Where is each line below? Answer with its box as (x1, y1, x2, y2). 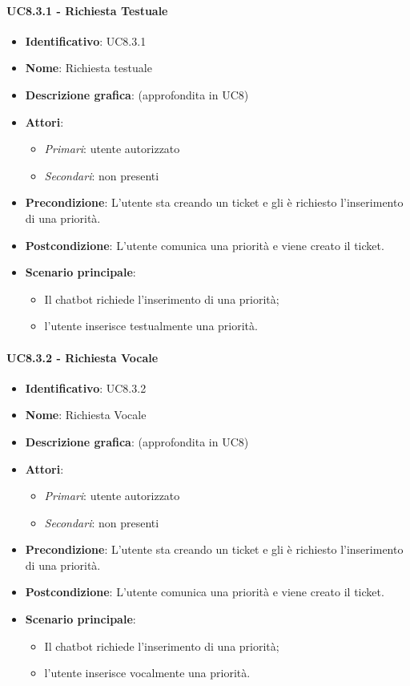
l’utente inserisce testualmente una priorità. (44, 317, 258, 334)
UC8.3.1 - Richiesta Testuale (6, 2, 168, 18)
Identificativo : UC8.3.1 (25, 32, 147, 49)
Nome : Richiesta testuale (25, 59, 152, 76)
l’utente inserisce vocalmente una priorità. (44, 664, 251, 681)
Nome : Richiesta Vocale (25, 406, 147, 423)
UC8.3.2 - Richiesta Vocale (6, 349, 159, 365)
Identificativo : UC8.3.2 (25, 379, 147, 396)
